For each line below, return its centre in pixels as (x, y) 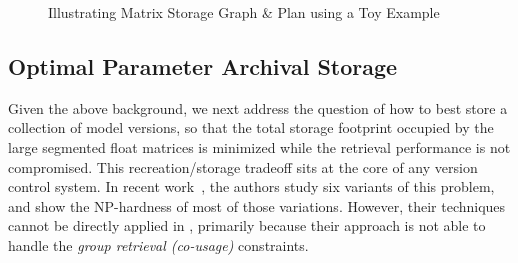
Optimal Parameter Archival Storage (203, 65)
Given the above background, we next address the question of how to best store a (258, 107)
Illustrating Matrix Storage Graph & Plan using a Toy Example (244, 12)
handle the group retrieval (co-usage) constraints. (158, 244)
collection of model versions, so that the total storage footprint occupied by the (251, 127)
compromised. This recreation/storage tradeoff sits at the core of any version (243, 166)
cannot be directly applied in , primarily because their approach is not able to (247, 225)
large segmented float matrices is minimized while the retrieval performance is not (259, 146)
